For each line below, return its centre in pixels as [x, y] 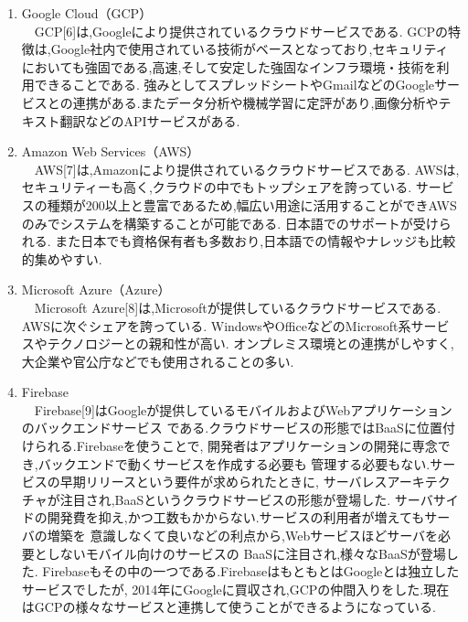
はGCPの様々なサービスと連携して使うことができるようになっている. [229, 607]
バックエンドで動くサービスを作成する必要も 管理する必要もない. [234, 463]
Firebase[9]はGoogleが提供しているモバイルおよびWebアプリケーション [243, 409]
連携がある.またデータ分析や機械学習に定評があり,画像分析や [255, 102]
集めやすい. [68, 258]
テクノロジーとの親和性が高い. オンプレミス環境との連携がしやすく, [250, 343]
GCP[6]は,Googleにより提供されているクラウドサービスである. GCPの [241, 31]
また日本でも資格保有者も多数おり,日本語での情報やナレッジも [243, 241]
